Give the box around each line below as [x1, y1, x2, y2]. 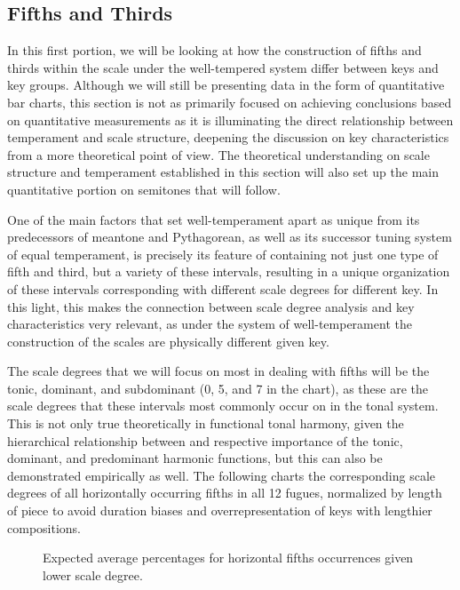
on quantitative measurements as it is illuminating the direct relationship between [7, 110, 454, 129]
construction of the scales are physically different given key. [7, 331, 329, 350]
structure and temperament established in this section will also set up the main [7, 163, 439, 181]
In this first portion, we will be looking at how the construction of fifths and [7, 41, 422, 60]
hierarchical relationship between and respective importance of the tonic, [7, 431, 403, 450]
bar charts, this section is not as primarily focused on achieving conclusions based [7, 92, 452, 111]
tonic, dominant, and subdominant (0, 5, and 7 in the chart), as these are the [7, 379, 428, 397]
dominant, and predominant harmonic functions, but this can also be [7, 449, 383, 467]
